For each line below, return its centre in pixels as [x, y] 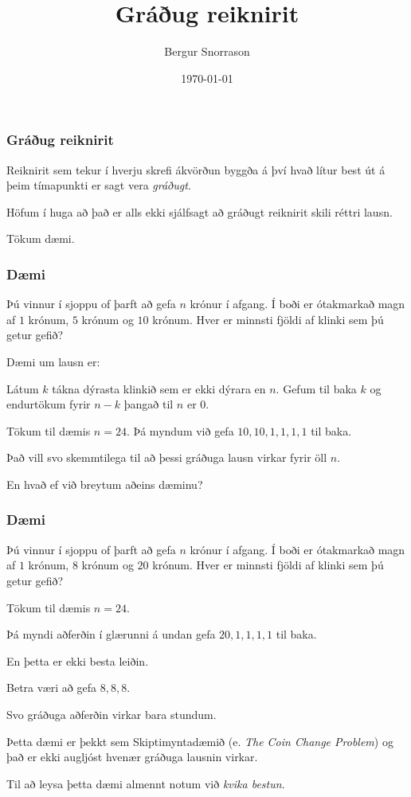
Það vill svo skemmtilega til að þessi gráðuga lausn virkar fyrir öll [167, 457]
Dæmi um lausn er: [53, 361]
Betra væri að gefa [52, 688]
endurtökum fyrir [49, 404]
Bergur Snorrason [207, 51]
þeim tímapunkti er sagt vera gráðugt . [99, 185]
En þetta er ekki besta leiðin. [78, 660]
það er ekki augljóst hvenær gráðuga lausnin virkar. [132, 757]
